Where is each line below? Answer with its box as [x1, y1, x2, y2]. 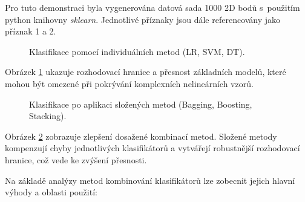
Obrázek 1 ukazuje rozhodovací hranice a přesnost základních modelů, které [5, 65, 286, 78]
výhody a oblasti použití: [5, 186, 97, 198]
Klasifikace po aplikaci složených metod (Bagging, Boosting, [29, 97, 252, 110]
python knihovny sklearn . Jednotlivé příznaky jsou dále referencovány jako [5, 13, 281, 25]
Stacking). [29, 109, 67, 122]
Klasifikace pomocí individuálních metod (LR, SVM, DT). [29, 45, 245, 57]
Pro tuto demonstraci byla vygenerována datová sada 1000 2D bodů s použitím [5, 1, 300, 13]
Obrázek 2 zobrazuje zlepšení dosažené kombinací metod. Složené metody [5, 129, 277, 142]
